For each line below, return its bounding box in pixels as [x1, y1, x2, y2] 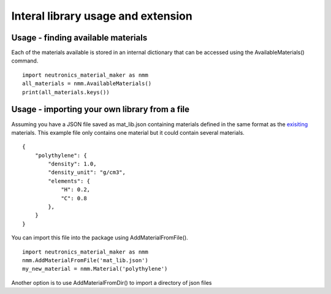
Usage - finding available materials [11, 32, 148, 43]
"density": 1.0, [48, 160, 97, 168]
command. [11, 57, 39, 64]
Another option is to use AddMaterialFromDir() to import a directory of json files [11, 279, 212, 286]
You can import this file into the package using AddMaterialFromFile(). [11, 234, 188, 241]
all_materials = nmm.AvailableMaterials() [22, 80, 152, 87]
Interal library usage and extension [11, 9, 192, 23]
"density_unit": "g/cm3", [48, 169, 126, 176]
